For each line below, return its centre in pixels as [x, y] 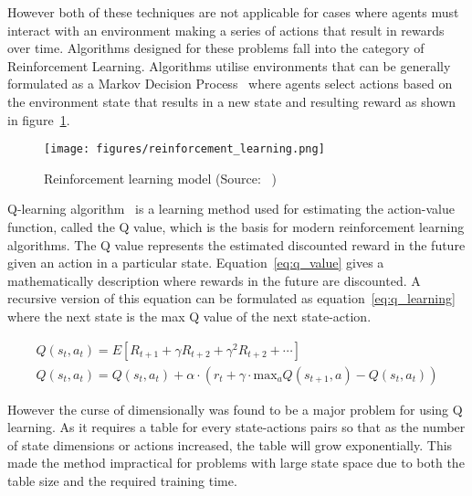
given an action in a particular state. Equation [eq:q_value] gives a [196, 263]
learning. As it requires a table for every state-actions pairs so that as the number [236, 427]
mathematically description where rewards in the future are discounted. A [214, 280]
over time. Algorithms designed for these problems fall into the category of [216, 48]
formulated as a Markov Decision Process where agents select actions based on [230, 84]
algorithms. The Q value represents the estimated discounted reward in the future [236, 244]
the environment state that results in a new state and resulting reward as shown [232, 101]
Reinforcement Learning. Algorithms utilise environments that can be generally [229, 65]
